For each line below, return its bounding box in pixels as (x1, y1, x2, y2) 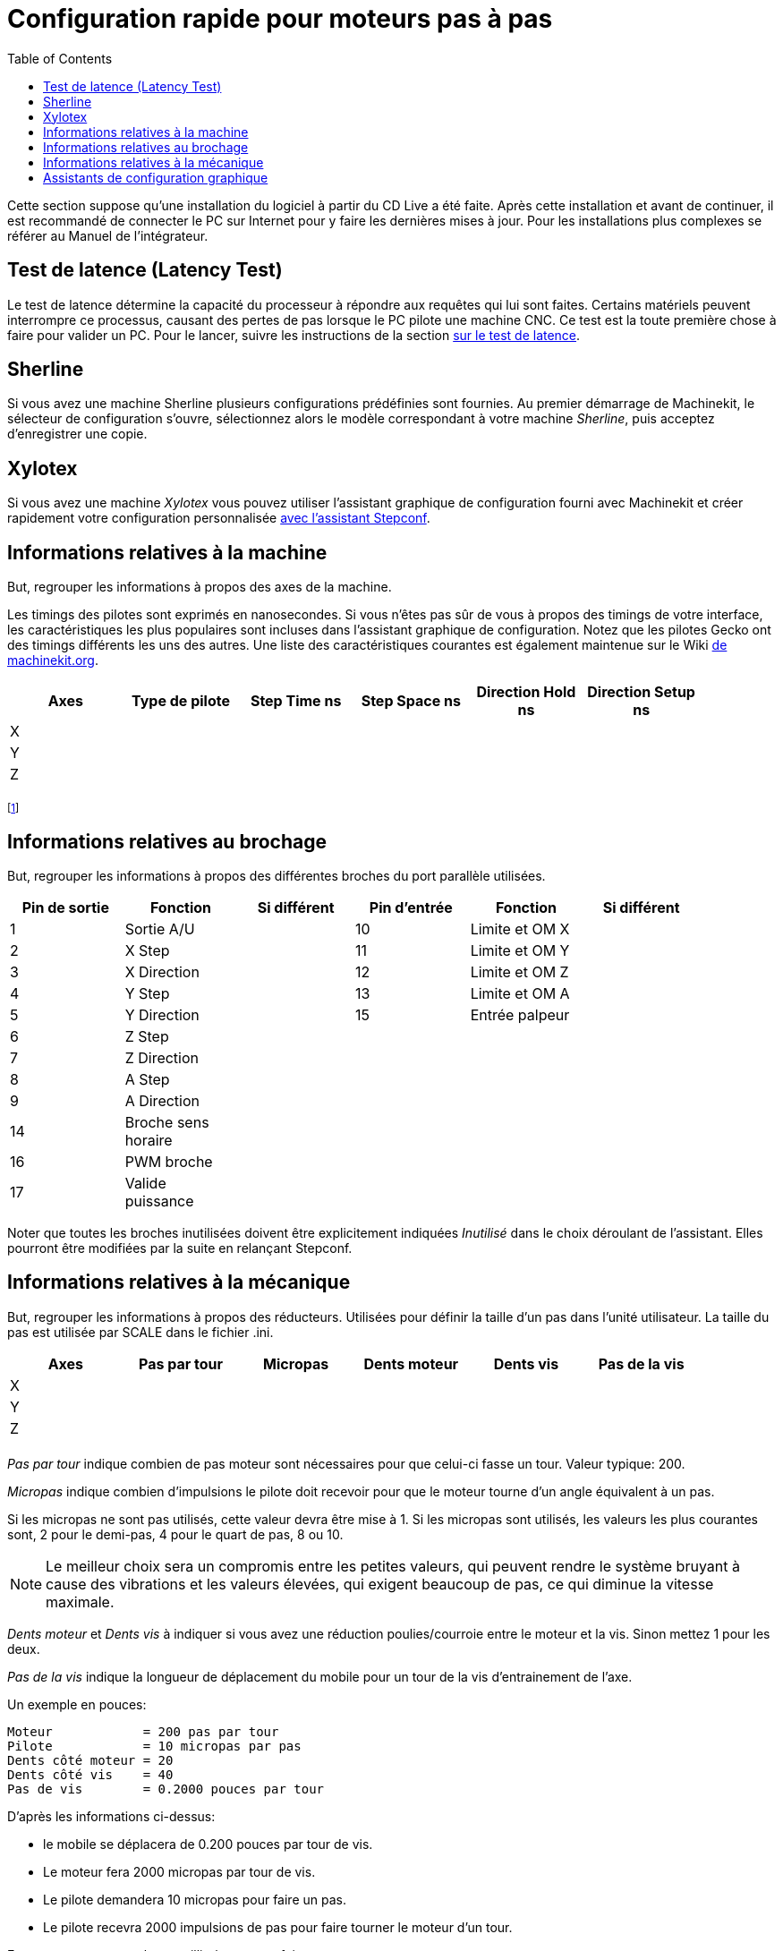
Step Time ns (250, 692, 342, 711)
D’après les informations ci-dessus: (7, 1808, 216, 1824)
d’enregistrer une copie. (7, 426, 148, 442)
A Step (124, 1069, 170, 1088)
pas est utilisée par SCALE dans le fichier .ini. (7, 1324, 274, 1340)
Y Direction (124, 1005, 200, 1024)
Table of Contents (7, 50, 113, 66)
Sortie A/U (124, 919, 195, 938)
